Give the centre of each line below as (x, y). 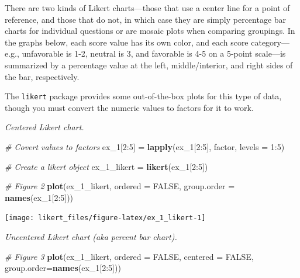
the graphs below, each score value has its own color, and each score (127, 42)
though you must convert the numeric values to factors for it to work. (129, 107)
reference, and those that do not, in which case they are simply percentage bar (146, 19)
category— (270, 42)
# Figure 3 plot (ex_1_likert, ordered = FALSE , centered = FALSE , (129, 256)
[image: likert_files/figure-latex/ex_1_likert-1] (105, 218)
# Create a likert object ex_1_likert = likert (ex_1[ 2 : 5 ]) (106, 166)
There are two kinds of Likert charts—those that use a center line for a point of (147, 8)
